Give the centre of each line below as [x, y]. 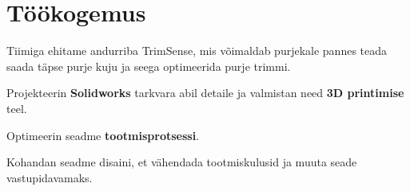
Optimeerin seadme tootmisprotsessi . [103, 135]
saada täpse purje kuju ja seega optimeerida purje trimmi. [149, 66]
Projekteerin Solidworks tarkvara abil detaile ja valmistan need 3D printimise [205, 93]
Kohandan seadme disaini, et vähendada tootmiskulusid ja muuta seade [182, 162]
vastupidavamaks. [50, 177]
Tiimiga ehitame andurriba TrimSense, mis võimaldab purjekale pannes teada [197, 51]
